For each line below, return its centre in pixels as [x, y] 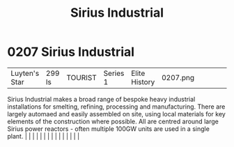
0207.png [178, 77]
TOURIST [81, 77]
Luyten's [25, 73]
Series [114, 73]
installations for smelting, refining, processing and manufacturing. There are [116, 107]
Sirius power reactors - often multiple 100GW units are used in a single [109, 129]
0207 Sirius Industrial [71, 52]
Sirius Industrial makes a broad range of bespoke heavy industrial [101, 99]
